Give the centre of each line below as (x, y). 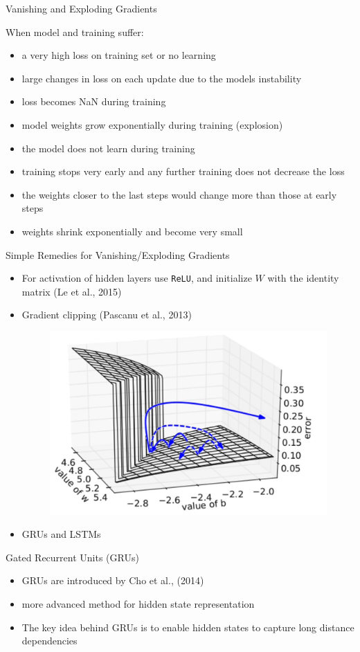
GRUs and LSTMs (61, 534)
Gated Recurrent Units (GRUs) (72, 557)
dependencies (49, 641)
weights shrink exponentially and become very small (132, 231)
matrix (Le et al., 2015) (72, 291)
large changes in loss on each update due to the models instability (162, 78)
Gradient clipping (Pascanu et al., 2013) (107, 315)
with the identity (303, 278)
